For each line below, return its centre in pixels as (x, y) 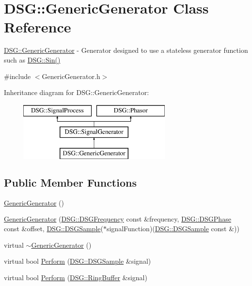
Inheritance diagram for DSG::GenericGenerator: (77, 92)
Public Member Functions (70, 183)
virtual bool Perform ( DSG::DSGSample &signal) (78, 261)
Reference (38, 27)
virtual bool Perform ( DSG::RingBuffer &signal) (76, 277)
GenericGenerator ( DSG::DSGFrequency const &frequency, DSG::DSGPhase (118, 219)
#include (17, 76)
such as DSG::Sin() (32, 59)
